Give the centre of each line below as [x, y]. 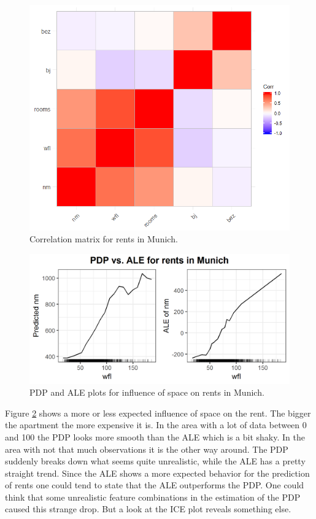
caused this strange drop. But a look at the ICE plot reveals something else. [148, 509]
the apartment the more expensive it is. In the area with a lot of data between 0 [156, 425]
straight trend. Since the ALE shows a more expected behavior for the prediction [157, 473]
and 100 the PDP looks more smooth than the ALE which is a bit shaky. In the [155, 436]
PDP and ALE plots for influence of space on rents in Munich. [147, 392]
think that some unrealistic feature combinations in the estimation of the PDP [153, 497]
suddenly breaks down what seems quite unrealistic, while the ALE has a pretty [155, 461]
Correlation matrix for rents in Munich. [104, 239]
